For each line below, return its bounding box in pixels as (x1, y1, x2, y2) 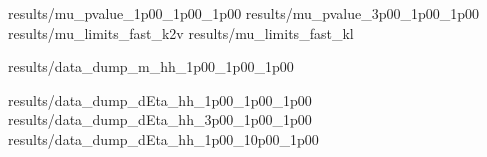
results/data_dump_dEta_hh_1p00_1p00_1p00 (8, 89, 312, 110)
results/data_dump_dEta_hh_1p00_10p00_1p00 (8, 128, 319, 149)
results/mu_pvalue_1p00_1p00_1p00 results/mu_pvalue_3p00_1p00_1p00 (8, 3, 479, 23)
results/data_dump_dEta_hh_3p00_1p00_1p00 (8, 109, 312, 130)
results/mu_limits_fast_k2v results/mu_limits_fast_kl (8, 22, 354, 43)
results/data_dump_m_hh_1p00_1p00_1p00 (8, 56, 294, 77)
